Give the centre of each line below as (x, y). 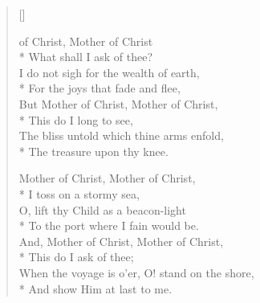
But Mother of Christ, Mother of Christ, (118, 103)
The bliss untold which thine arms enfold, (121, 135)
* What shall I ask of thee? (85, 57)
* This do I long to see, (76, 119)
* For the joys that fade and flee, (100, 88)
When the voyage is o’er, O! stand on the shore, (136, 272)
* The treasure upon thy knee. (93, 151)
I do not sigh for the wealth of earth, (109, 72)
